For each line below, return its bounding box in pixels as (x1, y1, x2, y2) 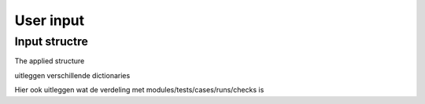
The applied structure (14, 56, 85, 66)
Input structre (14, 34, 88, 48)
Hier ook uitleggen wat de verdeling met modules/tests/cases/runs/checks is (14, 85, 264, 95)
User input (14, 12, 85, 29)
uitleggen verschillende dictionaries (14, 70, 131, 80)
